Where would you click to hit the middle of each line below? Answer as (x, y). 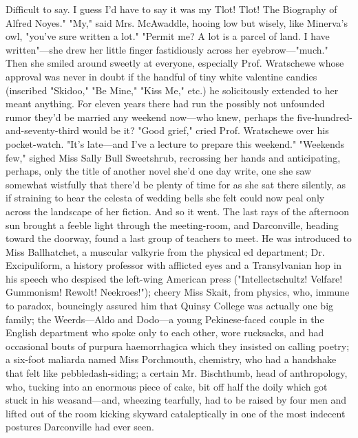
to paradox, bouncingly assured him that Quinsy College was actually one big (170, 306)
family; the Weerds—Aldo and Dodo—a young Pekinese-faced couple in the (165, 319)
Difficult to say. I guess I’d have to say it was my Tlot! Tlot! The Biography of (171, 9)
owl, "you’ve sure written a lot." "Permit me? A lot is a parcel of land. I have (168, 36)
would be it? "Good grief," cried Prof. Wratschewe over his (206, 130)
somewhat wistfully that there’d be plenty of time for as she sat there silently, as (176, 184)
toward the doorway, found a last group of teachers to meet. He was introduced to (179, 238)
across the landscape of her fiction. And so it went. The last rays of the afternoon (178, 211)
